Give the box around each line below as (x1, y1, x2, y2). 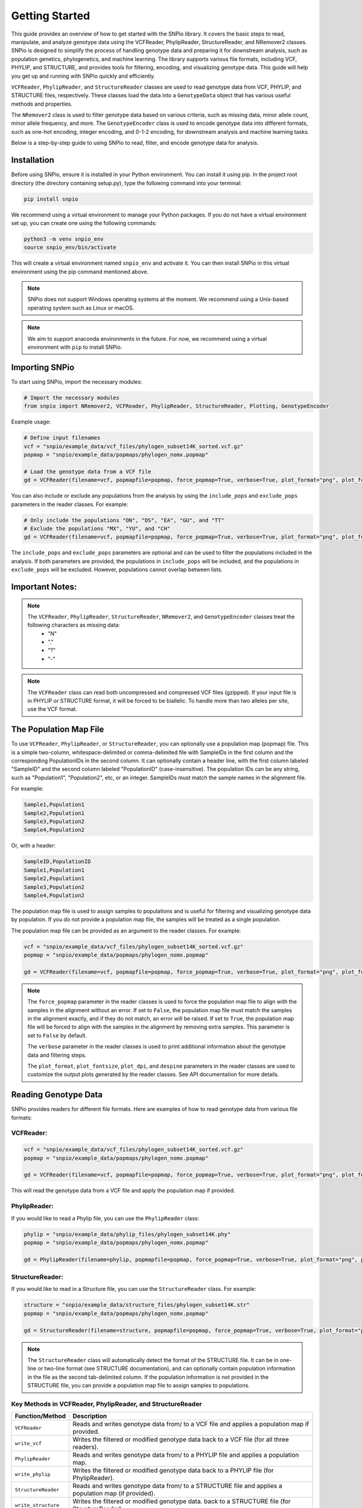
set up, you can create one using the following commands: (11, 219, 157, 226)
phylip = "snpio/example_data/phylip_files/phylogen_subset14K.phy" (24, 1231, 231, 1238)
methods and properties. (11, 100, 73, 107)
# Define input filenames (24, 434, 101, 442)
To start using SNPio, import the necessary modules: (11, 378, 142, 385)
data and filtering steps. (27, 1051, 87, 1059)
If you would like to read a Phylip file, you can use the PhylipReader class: (11, 1214, 200, 1221)
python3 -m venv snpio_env (24, 235, 104, 242)
